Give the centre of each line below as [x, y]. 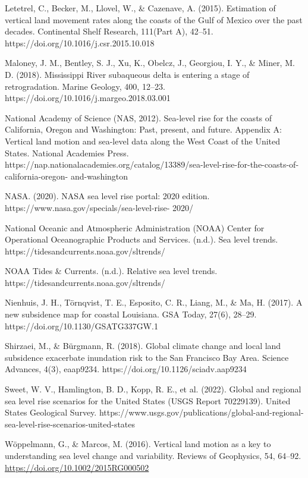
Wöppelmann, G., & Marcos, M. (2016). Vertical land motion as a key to [138, 444]
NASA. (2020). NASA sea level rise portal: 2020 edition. [107, 196]
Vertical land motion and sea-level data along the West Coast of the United [143, 141]
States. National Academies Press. [67, 152]
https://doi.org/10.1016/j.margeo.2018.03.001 [88, 98]
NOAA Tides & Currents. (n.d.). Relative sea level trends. [111, 271]
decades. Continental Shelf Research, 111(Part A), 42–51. [109, 31]
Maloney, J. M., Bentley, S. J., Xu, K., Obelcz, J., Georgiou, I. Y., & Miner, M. [150, 63]
